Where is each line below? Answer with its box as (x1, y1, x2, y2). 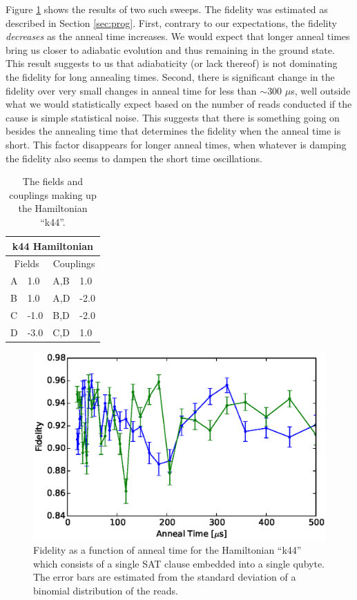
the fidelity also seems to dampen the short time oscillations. (6, 151, 262, 165)
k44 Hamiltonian (12, 238, 94, 253)
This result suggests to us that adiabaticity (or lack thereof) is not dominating (6, 56, 338, 70)
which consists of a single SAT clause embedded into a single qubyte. (33, 556, 325, 570)
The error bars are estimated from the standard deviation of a (33, 570, 296, 584)
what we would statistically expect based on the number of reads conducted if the (6, 97, 352, 111)
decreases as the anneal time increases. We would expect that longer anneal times (6, 29, 350, 43)
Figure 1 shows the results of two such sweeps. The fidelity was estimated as (6, 2, 328, 16)
